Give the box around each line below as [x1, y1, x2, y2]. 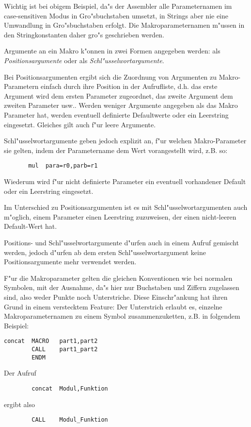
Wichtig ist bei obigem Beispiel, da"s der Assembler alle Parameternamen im [4, 1, 232, 11]
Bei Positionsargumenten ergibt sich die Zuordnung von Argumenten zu [4, 71, 217, 82]
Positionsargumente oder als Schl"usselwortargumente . [4, 55, 164, 65]
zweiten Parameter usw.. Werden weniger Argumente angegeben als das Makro [4, 100, 238, 110]
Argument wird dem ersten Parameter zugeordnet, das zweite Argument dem [4, 90, 233, 101]
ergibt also [4, 399, 35, 409]
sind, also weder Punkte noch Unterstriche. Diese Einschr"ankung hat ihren [4, 291, 228, 302]
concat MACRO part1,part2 [4, 338, 98, 345]
